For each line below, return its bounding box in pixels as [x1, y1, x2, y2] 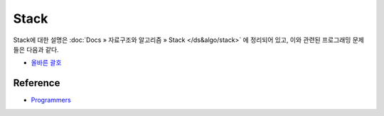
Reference [13, 77, 60, 89]
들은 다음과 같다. [13, 45, 60, 53]
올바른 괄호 [31, 58, 62, 67]
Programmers [31, 96, 71, 105]
